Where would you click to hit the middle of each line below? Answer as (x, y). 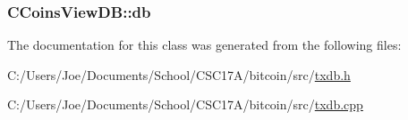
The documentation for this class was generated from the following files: (204, 45)
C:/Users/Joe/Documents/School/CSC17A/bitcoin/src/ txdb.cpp (185, 104)
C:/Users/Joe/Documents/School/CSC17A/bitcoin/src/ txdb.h (179, 74)
